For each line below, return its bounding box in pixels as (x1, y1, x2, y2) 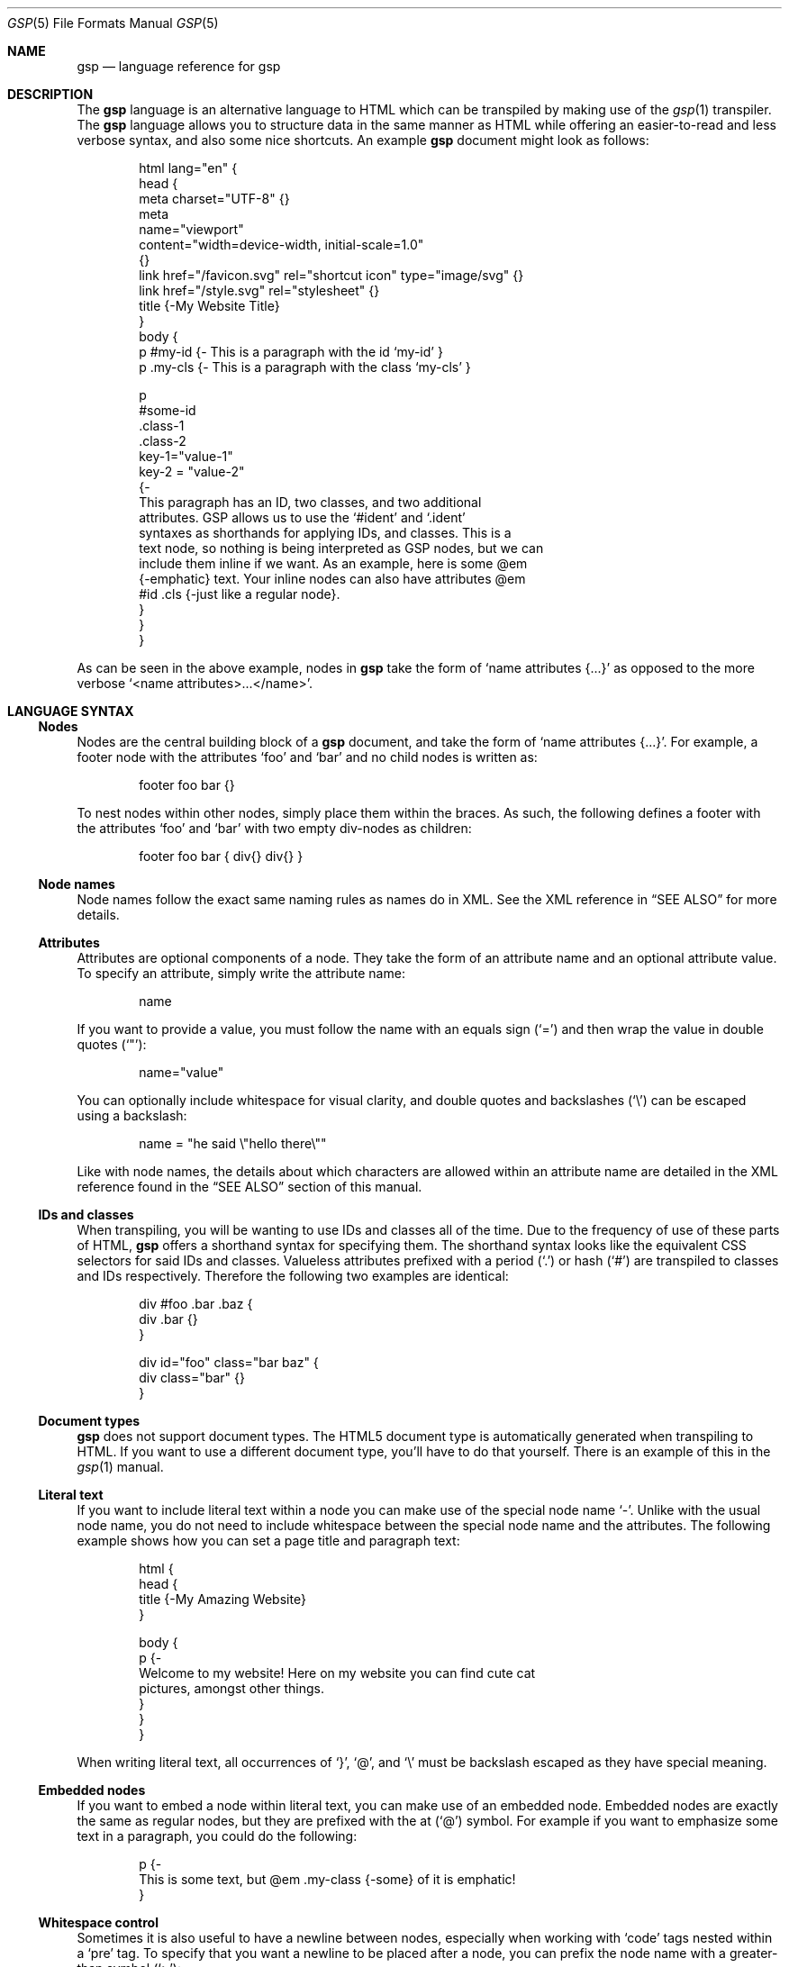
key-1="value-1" (139, 449, 233, 464)
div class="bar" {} (139, 1370, 246, 1385)
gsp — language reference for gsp (77, 59, 281, 74)
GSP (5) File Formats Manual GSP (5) (7, 15, 219, 31)
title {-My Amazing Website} (139, 1591, 306, 1607)
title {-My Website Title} (139, 298, 280, 313)
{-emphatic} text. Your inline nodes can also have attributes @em (139, 571, 526, 586)
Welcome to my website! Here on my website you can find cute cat (139, 1665, 536, 1681)
